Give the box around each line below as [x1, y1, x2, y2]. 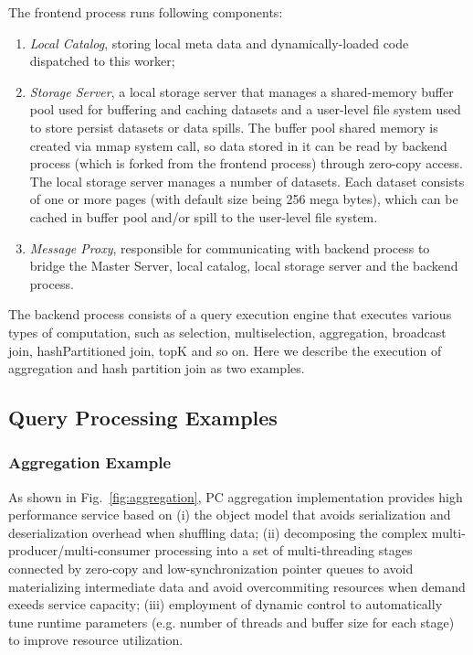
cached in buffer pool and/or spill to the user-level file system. [29, 207, 378, 226]
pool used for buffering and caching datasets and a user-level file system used [29, 100, 461, 119]
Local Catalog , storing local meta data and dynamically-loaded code [29, 33, 409, 52]
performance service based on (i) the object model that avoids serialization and [8, 505, 451, 524]
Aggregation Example [8, 451, 172, 474]
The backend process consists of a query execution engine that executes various [8, 305, 452, 324]
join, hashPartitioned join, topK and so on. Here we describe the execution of [8, 340, 442, 360]
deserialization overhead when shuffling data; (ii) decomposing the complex [8, 522, 428, 542]
